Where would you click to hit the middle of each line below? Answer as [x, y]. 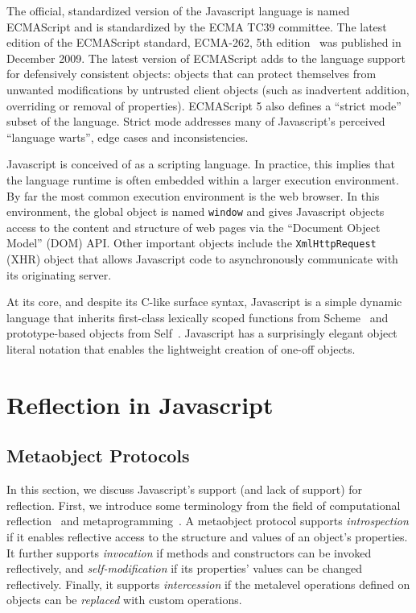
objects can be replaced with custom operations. [124, 600]
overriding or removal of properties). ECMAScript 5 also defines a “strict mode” [204, 105]
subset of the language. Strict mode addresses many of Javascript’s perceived [196, 121]
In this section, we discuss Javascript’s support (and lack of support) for [185, 489]
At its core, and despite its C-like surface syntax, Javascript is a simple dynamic [204, 302]
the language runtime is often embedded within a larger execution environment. [203, 179]
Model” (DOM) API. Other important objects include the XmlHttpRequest [192, 243]
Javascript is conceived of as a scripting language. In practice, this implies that [201, 164]
